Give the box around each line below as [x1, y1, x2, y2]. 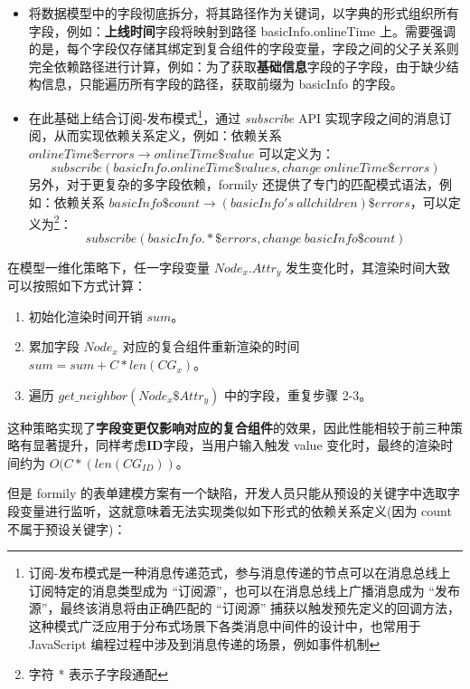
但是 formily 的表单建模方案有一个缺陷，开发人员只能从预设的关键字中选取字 [7, 483, 460, 502]
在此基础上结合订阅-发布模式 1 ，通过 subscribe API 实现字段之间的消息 [28, 105, 439, 127]
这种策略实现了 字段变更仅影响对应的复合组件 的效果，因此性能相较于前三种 [7, 417, 450, 436]
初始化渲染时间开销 [28, 306, 143, 325]
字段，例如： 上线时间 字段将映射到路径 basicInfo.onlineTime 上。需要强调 [28, 21, 456, 40]
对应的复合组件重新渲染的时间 [122, 337, 300, 356]
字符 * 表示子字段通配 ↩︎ [28, 665, 168, 684]
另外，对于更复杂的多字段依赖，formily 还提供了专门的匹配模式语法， [28, 175, 440, 194]
